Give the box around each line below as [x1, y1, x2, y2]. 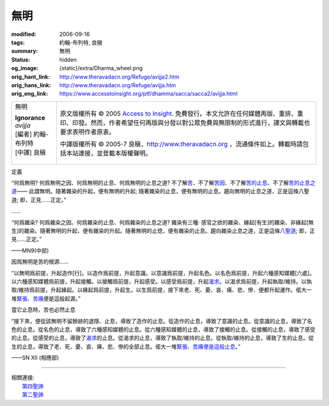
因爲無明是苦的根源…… [11, 258, 69, 265]
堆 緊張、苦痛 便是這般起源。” [11, 294, 81, 302]
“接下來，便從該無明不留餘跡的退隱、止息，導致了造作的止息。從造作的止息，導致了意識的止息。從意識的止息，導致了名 [11, 317, 313, 324]
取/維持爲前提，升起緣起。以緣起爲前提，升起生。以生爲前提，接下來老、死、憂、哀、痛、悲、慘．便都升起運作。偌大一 [11, 287, 313, 294]
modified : [11, 30, 37, 38]
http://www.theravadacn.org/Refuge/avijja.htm [59, 81, 176, 88]
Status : [11, 55, 30, 63]
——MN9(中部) [11, 247, 49, 254]
